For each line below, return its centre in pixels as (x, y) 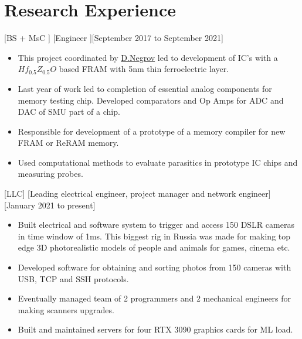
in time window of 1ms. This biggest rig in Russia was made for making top (154, 236)
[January (20, 205)
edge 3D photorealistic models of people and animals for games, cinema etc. (154, 247)
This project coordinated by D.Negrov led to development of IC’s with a (148, 57)
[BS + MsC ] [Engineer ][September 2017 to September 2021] (114, 38)
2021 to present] (67, 205)
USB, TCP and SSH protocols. (73, 278)
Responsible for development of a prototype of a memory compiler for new (152, 131)
